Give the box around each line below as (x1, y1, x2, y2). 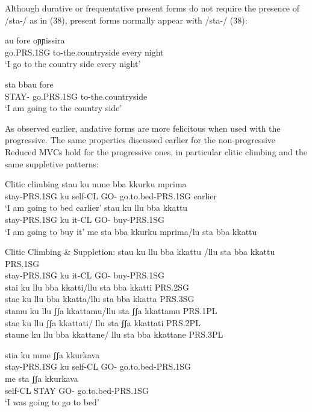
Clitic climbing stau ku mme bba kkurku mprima (5, 178, 187, 190)
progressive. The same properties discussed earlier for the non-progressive (5, 134, 276, 146)
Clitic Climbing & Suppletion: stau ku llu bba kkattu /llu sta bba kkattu (5, 245, 275, 258)
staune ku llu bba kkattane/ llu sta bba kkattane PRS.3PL (5, 328, 223, 341)
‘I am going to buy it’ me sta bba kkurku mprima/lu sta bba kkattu (5, 225, 257, 237)
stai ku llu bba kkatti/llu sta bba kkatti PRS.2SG (5, 280, 189, 293)
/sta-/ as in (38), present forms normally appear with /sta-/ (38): (5, 13, 248, 26)
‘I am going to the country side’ (5, 101, 122, 114)
